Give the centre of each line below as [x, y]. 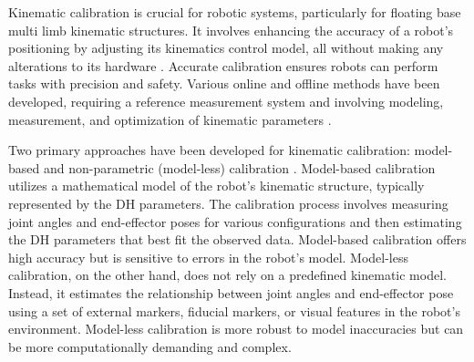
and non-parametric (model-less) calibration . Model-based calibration [239, 167]
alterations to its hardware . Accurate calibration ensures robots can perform [223, 65]
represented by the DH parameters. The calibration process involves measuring [228, 203]
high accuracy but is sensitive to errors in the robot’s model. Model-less [208, 257]
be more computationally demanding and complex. [150, 346]
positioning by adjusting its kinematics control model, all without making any [226, 48]
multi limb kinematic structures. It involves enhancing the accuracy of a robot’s [231, 30]
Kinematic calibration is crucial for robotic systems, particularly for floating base [235, 12]
